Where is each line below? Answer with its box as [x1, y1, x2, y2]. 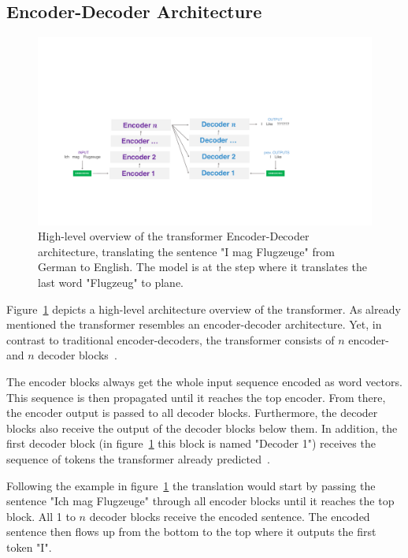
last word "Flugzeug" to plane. [38, 274, 184, 291]
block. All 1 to [6, 508, 76, 524]
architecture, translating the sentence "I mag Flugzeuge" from [38, 243, 335, 259]
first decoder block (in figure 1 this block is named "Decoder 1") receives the [6, 435, 376, 452]
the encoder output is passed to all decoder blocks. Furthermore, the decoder [6, 404, 378, 421]
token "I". [6, 538, 52, 555]
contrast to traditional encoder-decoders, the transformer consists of [6, 331, 335, 348]
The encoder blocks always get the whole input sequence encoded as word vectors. [6, 374, 402, 390]
